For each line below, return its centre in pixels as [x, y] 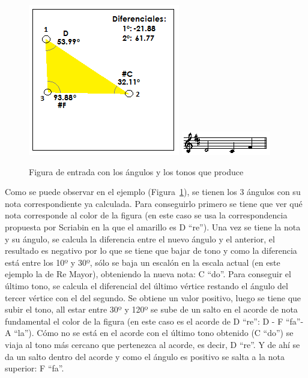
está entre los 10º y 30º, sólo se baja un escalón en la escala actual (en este [143, 262]
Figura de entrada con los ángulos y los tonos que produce [136, 171]
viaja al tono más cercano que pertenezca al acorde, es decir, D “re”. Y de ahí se [152, 344]
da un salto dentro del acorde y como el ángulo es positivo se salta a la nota [145, 356]
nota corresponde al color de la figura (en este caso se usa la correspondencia [146, 215]
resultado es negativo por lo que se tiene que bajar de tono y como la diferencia [151, 250]
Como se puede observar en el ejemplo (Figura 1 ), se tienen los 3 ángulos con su [153, 192]
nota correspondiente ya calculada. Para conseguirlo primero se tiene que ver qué [154, 203]
